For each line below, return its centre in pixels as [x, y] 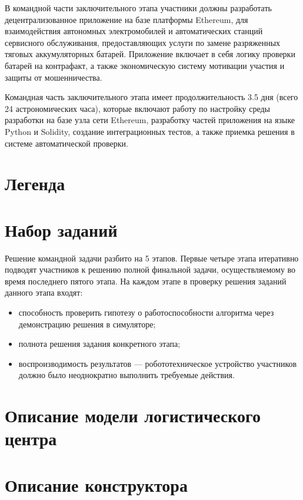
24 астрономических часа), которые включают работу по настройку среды [137, 108]
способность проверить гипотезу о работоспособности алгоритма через [146, 312]
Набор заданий [61, 229]
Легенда [35, 183]
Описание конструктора [96, 484]
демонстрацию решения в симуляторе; [87, 324]
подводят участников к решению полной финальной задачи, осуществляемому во [150, 269]
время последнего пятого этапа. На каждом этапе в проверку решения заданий [146, 281]
